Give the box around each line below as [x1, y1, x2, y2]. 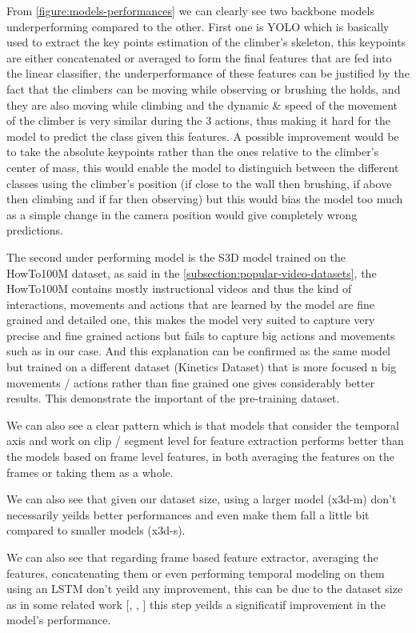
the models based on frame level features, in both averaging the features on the [6, 448, 395, 465]
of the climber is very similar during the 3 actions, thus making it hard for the [6, 112, 391, 129]
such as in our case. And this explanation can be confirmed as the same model [6, 343, 391, 359]
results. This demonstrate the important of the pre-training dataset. [6, 390, 340, 407]
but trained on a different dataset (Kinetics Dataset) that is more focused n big [6, 359, 397, 375]
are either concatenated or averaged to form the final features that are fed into [6, 49, 392, 66]
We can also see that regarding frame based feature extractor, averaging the [6, 549, 378, 565]
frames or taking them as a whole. [6, 463, 174, 480]
